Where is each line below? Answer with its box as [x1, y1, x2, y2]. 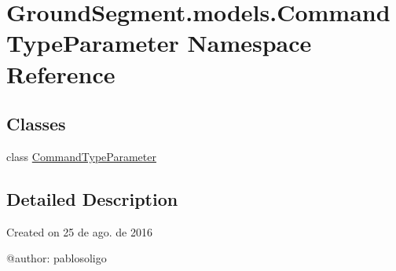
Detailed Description [6, 186, 178, 211]
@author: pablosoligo [6, 250, 107, 266]
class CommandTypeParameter [6, 148, 156, 164]
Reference [6, 57, 115, 90]
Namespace [187, 27, 312, 59]
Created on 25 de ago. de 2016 [6, 223, 152, 240]
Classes [6, 112, 66, 136]
